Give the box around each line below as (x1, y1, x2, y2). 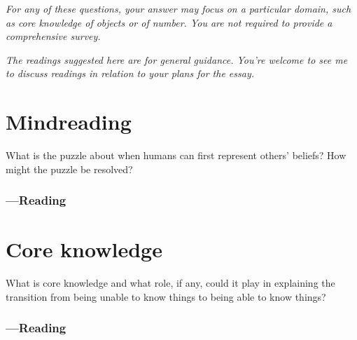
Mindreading (6, 107, 132, 136)
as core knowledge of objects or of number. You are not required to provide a (6, 15, 332, 29)
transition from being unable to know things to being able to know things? (6, 289, 326, 304)
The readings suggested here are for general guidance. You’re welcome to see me (6, 52, 348, 67)
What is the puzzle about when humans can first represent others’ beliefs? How (6, 148, 346, 163)
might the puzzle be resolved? (6, 161, 133, 176)
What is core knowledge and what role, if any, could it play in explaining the (6, 276, 335, 290)
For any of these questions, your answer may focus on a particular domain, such (6, 1, 351, 15)
